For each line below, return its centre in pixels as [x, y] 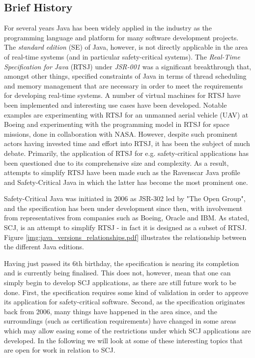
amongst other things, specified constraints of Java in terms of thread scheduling [125, 76]
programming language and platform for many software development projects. [121, 37]
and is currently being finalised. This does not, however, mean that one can [117, 273]
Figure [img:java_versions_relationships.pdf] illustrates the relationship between [125, 237]
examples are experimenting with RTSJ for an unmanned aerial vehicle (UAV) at [126, 114]
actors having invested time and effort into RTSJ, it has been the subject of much [127, 143]
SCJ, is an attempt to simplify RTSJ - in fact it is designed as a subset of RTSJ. [125, 227]
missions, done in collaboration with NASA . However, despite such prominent [121, 134]
